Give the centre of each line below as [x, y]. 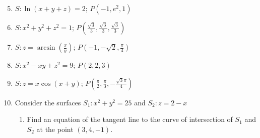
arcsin [46, 48]
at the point [55, 129]
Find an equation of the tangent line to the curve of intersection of [130, 119]
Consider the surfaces [48, 102]
